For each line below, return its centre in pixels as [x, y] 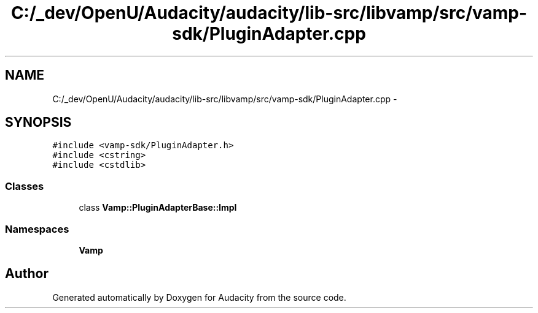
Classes [25, 186]
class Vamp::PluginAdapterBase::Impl [158, 208]
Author [27, 274]
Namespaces [37, 229]
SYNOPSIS [38, 123]
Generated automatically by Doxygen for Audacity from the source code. [199, 297]
